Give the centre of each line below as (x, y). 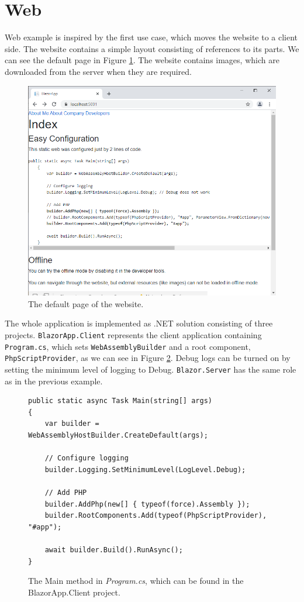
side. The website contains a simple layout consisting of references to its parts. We (152, 48)
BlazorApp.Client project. (74, 592)
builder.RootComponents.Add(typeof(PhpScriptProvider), (156, 516)
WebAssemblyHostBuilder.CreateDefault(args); (118, 435)
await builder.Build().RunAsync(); (114, 550)
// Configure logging (87, 458)
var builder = (72, 424)
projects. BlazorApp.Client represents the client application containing (133, 334)
